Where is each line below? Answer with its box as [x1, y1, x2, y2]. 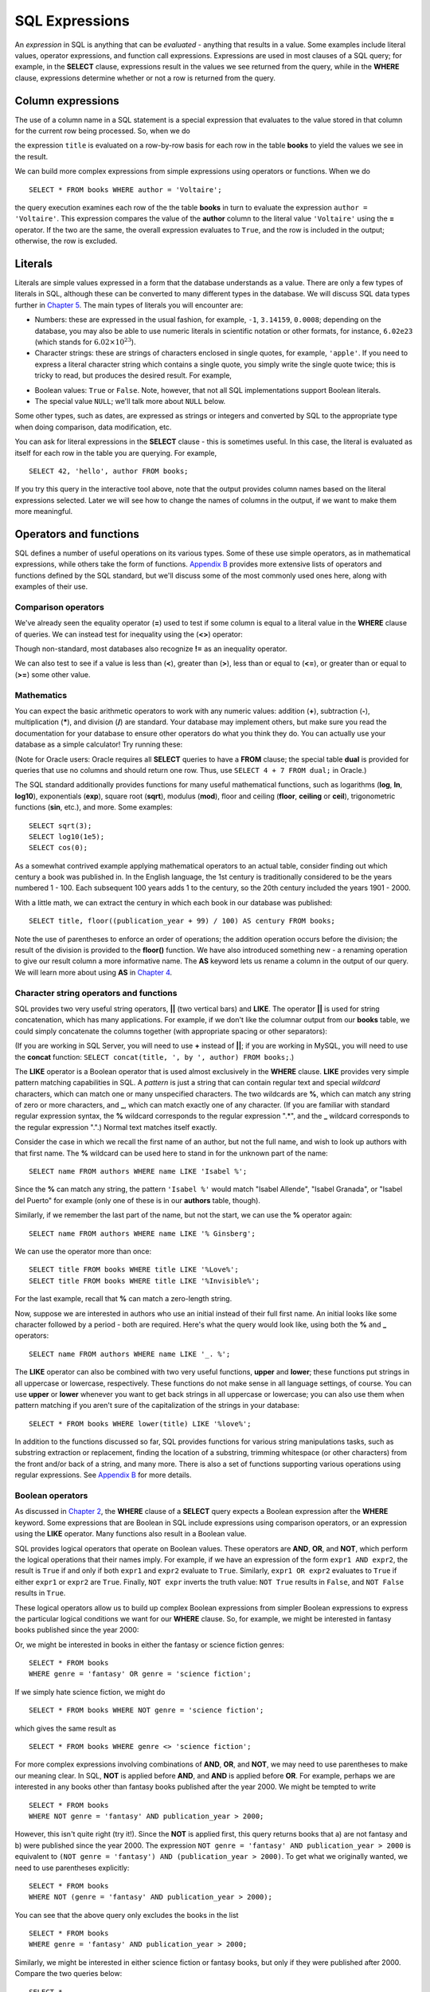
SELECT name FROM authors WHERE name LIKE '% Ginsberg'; [29, 1229, 256, 1238]
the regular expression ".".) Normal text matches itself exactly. [14, 1122, 217, 1131]
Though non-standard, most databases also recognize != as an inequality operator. [14, 644, 287, 653]
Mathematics [14, 689, 68, 700]
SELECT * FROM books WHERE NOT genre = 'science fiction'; [29, 1706, 264, 1715]
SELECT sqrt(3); [29, 821, 92, 830]
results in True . [14, 1588, 66, 1598]
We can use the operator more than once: [14, 1246, 152, 1256]
